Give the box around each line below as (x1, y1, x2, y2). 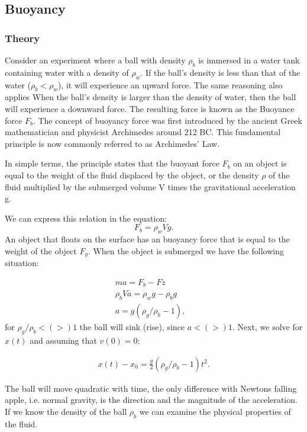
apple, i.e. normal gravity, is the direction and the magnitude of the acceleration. (5, 393, 298, 406)
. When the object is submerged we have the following (88, 244, 284, 257)
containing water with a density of (5, 66, 129, 78)
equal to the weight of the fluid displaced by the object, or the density (5, 168, 259, 181)
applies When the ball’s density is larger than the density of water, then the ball (5, 91, 296, 103)
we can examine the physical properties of (139, 405, 291, 417)
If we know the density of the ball (5, 405, 127, 417)
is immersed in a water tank (198, 54, 300, 66)
